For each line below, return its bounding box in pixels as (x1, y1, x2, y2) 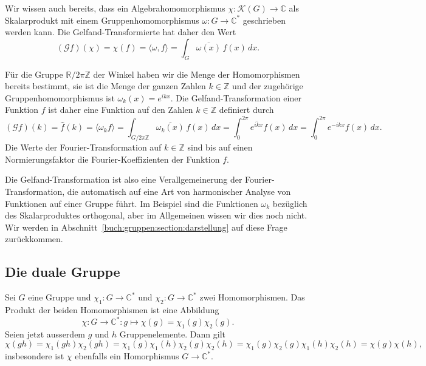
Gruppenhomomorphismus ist (5, 91, 115, 104)
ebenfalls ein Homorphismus (75, 350, 179, 362)
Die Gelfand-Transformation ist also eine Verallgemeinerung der (5, 173, 242, 186)
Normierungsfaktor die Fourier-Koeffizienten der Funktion (5, 152, 220, 165)
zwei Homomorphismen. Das (199, 291, 305, 303)
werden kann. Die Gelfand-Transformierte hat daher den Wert (5, 25, 236, 38)
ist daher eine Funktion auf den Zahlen (48, 103, 193, 116)
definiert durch (219, 103, 274, 116)
